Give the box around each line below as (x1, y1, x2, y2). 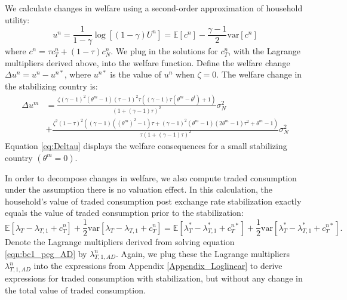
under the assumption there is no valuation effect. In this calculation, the (5, 183, 272, 196)
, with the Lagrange (228, 45, 300, 57)
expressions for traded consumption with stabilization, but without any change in (5, 272, 303, 284)
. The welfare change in (216, 68, 302, 81)
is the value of (110, 68, 161, 81)
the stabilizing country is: (5, 80, 98, 92)
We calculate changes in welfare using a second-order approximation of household (5, 2, 303, 14)
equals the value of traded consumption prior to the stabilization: (5, 206, 244, 219)
